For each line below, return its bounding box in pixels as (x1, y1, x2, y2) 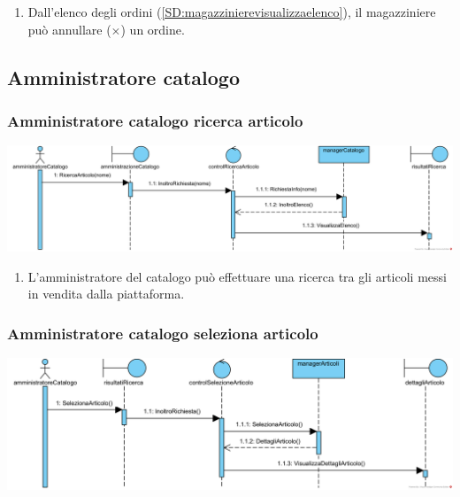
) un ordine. (120, 19, 185, 38)
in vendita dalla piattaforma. (27, 284, 185, 303)
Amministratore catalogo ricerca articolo (7, 109, 303, 131)
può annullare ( (27, 19, 111, 38)
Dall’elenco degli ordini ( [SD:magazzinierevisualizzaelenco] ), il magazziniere (27, 3, 436, 20)
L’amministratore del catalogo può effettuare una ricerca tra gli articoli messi (27, 267, 447, 285)
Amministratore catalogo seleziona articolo (7, 322, 318, 344)
